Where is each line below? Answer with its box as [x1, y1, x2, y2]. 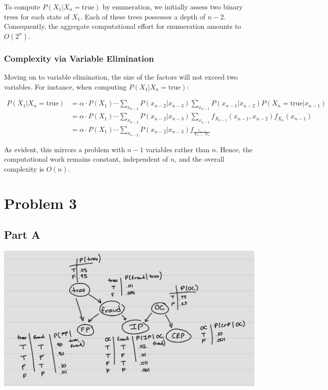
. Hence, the [216, 144, 253, 154]
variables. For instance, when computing [4, 81, 127, 92]
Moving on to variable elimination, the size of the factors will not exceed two [4, 72, 238, 82]
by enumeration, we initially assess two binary [102, 1, 243, 11]
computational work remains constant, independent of [4, 154, 168, 164]
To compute [4, 1, 40, 11]
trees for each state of [4, 11, 70, 21]
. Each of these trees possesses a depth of [80, 11, 206, 21]
